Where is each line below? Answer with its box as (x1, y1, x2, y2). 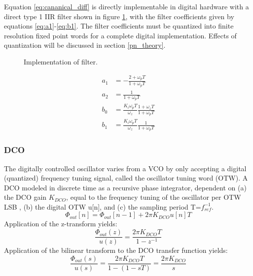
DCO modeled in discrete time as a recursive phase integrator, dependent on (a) (4, 182, 247, 192)
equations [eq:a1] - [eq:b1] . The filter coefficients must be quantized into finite (4, 21, 234, 31)
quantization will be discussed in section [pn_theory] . (4, 40, 166, 50)
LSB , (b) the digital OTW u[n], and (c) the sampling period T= (4, 201, 201, 212)
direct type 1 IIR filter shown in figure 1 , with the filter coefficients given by (4, 11, 234, 21)
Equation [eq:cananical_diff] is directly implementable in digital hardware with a (4, 1, 249, 11)
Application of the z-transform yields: (4, 218, 117, 229)
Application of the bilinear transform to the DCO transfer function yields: (4, 245, 228, 255)
